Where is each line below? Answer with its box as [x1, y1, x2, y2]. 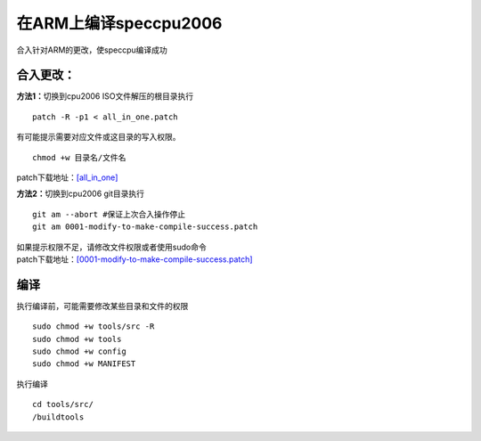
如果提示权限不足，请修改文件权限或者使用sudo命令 [16, 241, 207, 252]
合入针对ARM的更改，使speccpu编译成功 [16, 45, 168, 55]
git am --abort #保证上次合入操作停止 [32, 209, 186, 219]
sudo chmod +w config [32, 347, 126, 356]
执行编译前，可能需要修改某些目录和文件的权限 [16, 300, 189, 311]
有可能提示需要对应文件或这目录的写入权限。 [16, 132, 181, 143]
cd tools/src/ [32, 399, 94, 410]
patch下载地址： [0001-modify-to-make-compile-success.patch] [16, 254, 253, 265]
